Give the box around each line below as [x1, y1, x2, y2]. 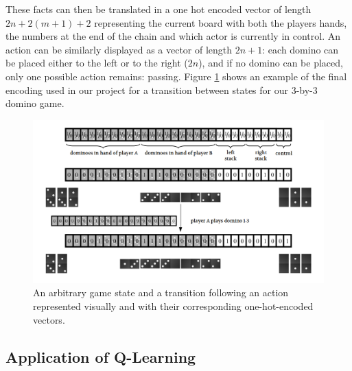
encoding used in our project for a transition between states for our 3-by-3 [5, 82, 318, 97]
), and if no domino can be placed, [198, 56, 343, 70]
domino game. [5, 96, 64, 110]
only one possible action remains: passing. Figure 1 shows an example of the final [5, 69, 347, 83]
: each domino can [262, 42, 339, 56]
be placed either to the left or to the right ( [5, 56, 188, 70]
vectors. [33, 312, 65, 326]
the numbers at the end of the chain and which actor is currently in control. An [5, 29, 341, 43]
